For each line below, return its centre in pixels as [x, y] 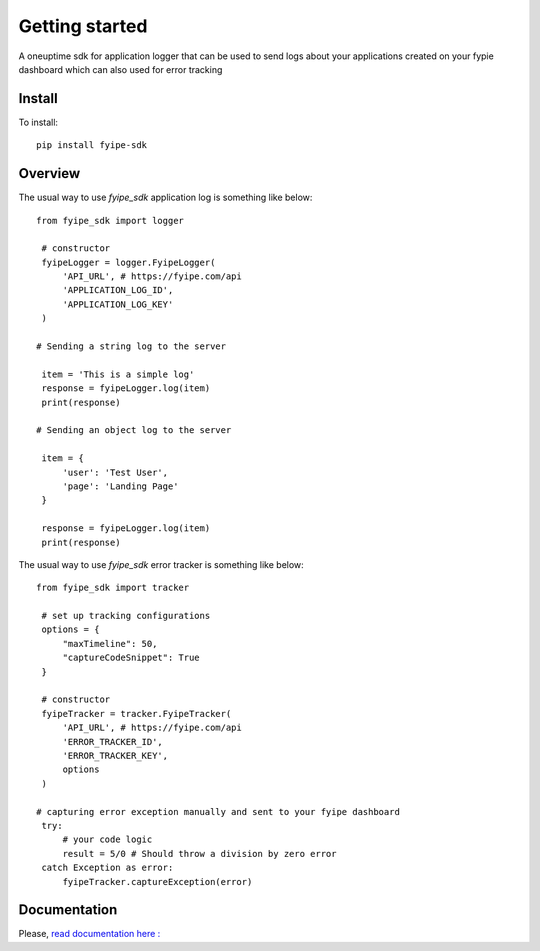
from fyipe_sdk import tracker [113, 588]
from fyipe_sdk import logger [110, 220]
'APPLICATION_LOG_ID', [118, 290]
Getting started [83, 26]
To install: [38, 122]
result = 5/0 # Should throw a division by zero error [199, 853]
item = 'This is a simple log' [118, 374]
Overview [49, 173]
